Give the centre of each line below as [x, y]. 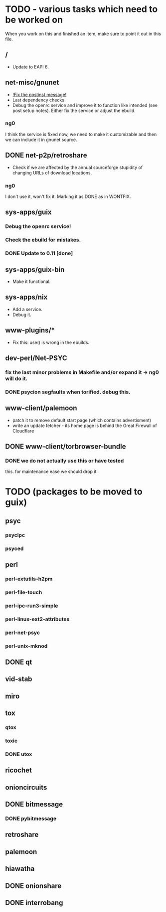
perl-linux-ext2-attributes [37, 619]
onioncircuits [26, 787]
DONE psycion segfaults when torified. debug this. [68, 392]
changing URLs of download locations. [52, 172]
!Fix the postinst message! [39, 94]
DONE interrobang [34, 903]
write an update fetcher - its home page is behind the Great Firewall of [84, 425]
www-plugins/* [30, 330]
